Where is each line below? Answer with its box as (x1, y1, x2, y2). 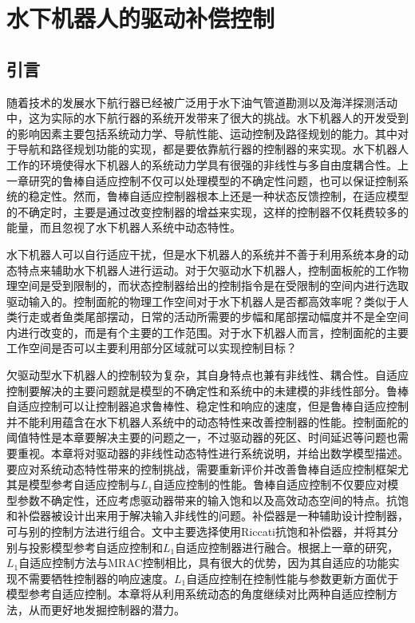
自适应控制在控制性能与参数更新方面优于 (186, 569, 399, 586)
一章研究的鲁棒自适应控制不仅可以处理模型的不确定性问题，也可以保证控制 (6, 172, 397, 188)
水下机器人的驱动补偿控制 (6, 2, 275, 34)
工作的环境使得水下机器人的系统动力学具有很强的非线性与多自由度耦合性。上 (6, 156, 409, 173)
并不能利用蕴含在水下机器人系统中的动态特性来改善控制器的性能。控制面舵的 (6, 413, 409, 430)
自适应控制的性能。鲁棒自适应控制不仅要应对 (152, 476, 388, 493)
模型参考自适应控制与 (28, 476, 140, 493)
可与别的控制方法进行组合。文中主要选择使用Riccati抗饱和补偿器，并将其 (6, 523, 387, 540)
